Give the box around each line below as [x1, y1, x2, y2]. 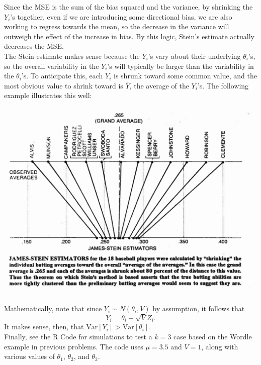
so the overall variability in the [4, 60, 99, 71]
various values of [4, 351, 55, 361]
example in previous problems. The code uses [4, 341, 143, 351]
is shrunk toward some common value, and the [114, 70, 257, 81]
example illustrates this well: [4, 90, 92, 101]
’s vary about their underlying [148, 50, 241, 61]
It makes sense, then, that [4, 321, 84, 332]
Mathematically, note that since [4, 303, 102, 314]
